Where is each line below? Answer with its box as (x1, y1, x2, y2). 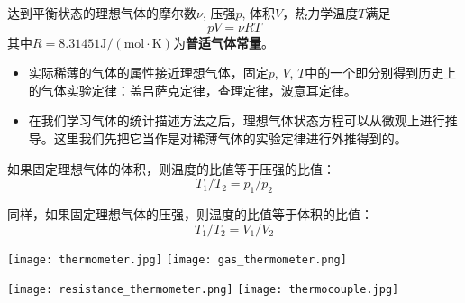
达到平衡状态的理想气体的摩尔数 (7, 4, 196, 22)
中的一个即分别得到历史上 (305, 63, 457, 82)
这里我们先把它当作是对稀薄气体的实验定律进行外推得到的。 (53, 128, 407, 147)
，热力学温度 (282, 4, 359, 22)
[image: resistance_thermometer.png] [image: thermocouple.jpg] (7, 283, 399, 297)
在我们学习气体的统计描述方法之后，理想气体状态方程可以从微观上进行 (28, 111, 445, 130)
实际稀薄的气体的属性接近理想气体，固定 (28, 63, 269, 82)
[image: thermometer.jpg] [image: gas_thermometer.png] (7, 252, 347, 266)
